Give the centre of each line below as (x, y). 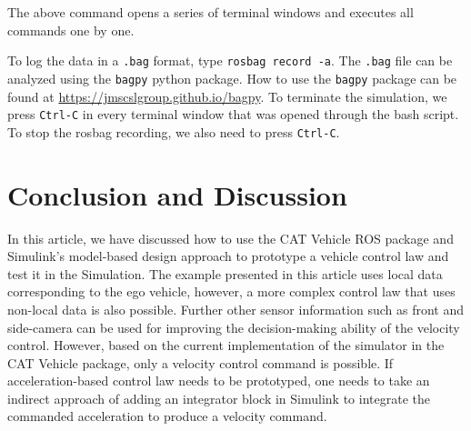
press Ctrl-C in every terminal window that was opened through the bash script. (233, 114)
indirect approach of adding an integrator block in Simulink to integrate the (219, 398)
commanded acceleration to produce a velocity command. (167, 416)
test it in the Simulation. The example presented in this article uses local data (225, 273)
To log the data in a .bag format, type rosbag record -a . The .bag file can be (230, 60)
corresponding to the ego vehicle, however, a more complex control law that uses (231, 291)
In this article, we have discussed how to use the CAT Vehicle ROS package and (230, 238)
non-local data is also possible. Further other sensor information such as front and (235, 309)
